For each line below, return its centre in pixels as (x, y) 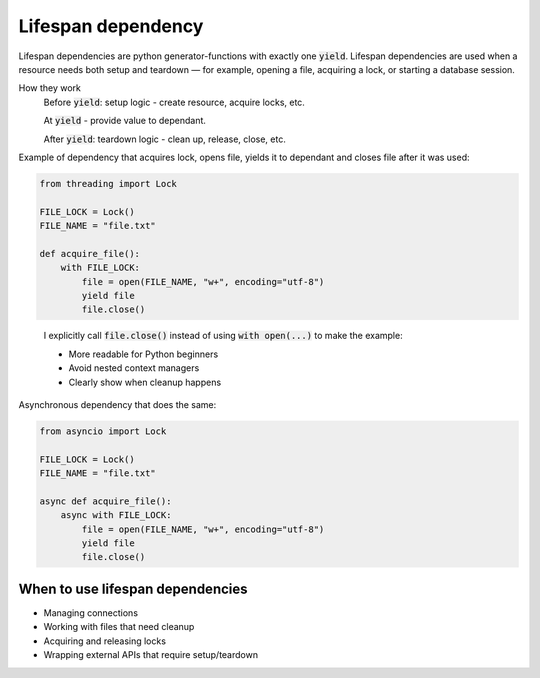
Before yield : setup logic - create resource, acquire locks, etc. (174, 102)
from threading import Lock (108, 183)
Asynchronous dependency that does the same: (117, 404)
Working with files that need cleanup (119, 627)
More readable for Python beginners (143, 354)
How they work (50, 88)
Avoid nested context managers (134, 368)
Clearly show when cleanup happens (145, 382)
